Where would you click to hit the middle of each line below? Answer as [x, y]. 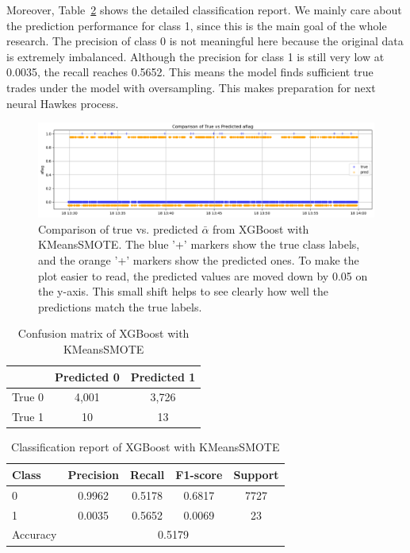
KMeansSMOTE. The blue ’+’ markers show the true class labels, [199, 244]
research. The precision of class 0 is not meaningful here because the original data [205, 41]
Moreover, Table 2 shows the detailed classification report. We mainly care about [204, 10]
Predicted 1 [163, 376]
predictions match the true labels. [120, 306]
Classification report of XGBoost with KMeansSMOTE [146, 447]
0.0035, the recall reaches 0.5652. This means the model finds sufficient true [190, 72]
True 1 [28, 417]
